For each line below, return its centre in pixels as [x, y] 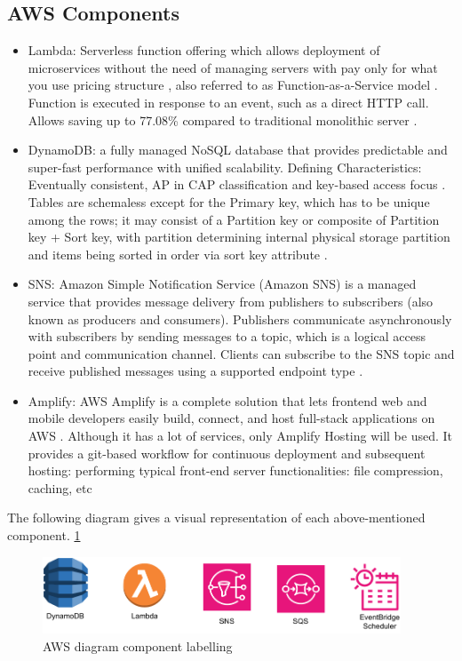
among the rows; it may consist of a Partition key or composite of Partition [234, 219]
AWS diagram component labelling [138, 645]
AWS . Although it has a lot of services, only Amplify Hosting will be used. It [240, 436]
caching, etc [60, 487]
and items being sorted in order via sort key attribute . [178, 254]
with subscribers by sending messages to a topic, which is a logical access [227, 336]
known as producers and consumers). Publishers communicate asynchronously [240, 319]
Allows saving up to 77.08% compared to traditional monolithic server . [223, 119]
